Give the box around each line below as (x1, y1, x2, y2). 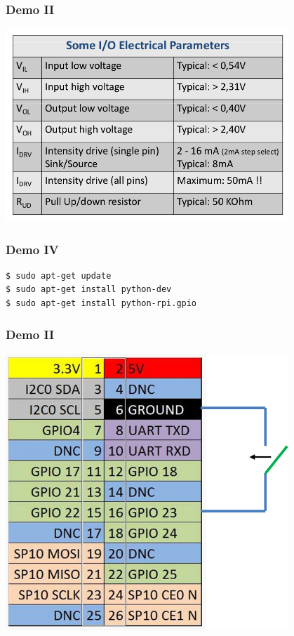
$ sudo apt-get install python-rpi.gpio (6, 298, 197, 309)
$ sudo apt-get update (6, 270, 112, 281)
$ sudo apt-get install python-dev (6, 284, 172, 295)
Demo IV (6, 240, 59, 258)
